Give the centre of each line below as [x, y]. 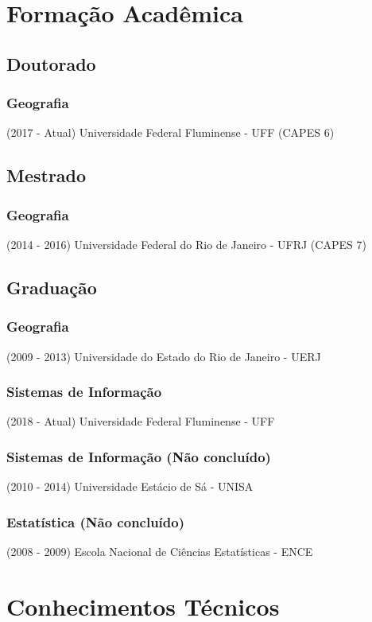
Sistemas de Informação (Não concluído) [139, 456]
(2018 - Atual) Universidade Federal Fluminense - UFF [141, 421]
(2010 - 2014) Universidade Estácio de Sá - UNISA [130, 486]
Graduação [52, 287]
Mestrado [46, 175]
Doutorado [51, 63]
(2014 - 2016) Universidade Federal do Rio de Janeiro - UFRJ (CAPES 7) [186, 244]
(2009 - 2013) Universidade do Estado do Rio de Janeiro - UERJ [164, 356]
